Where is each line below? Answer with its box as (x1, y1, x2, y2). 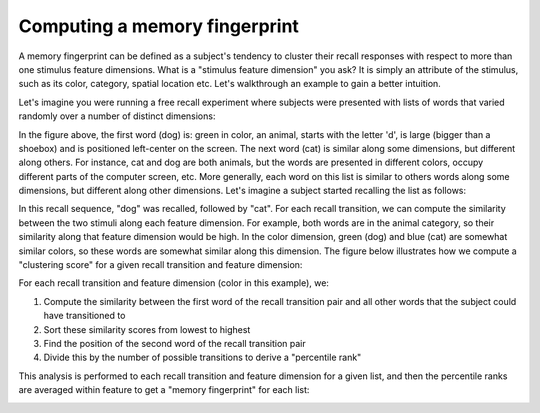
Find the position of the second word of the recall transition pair (43, 337, 307, 349)
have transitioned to (43, 310, 126, 322)
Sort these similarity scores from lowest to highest (43, 323, 251, 335)
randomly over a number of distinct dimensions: (18, 110, 216, 122)
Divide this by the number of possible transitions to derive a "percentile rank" (43, 351, 362, 364)
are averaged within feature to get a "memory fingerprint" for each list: (18, 384, 310, 396)
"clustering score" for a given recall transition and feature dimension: (18, 259, 303, 271)
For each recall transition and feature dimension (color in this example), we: (18, 277, 330, 289)
